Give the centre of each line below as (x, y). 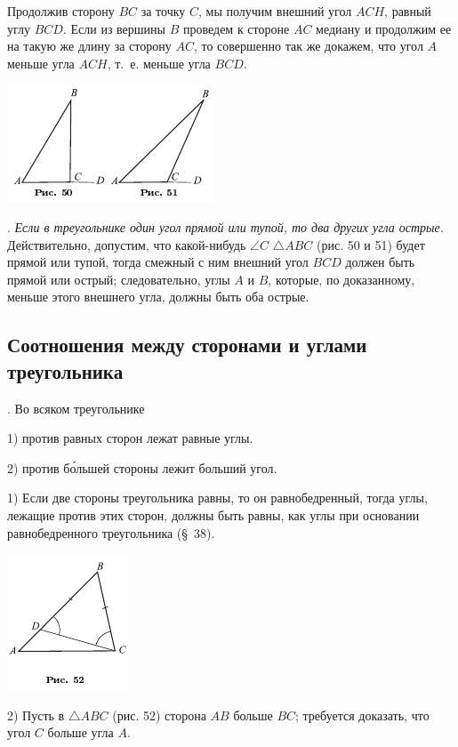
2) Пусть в (36, 715)
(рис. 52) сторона (159, 715)
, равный (408, 11)
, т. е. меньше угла (159, 63)
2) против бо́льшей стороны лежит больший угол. (142, 467)
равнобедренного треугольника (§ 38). (111, 532)
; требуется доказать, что (362, 715)
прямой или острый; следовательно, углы (119, 279)
